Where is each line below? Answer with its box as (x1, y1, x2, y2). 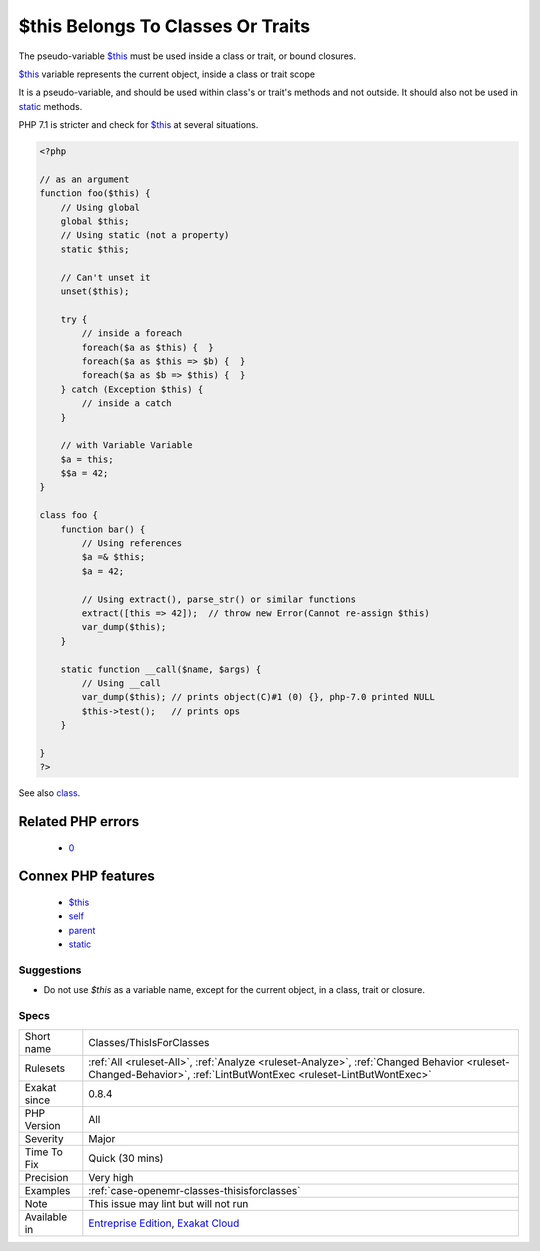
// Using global (60, 201, 140, 213)
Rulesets (24, 1061, 65, 1075)
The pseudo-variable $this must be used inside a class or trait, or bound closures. (18, 50, 357, 62)
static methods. (18, 100, 83, 112)
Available (24, 1210, 68, 1224)
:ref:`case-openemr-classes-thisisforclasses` (88, 1183, 301, 1197)
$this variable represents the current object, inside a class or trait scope (18, 68, 315, 80)
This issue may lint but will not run (88, 1196, 249, 1210)
